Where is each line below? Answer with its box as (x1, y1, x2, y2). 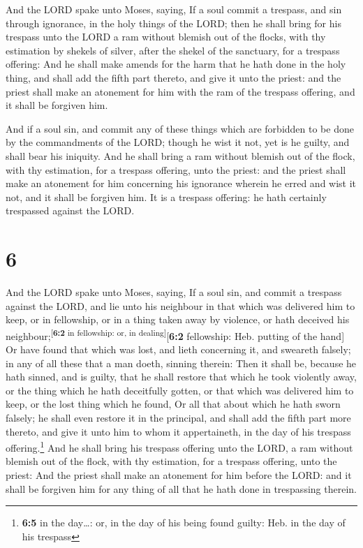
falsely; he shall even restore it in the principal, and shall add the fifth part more (6, 410, 351, 425)
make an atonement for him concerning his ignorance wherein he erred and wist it (6, 176, 357, 191)
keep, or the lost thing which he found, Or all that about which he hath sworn (6, 397, 341, 411)
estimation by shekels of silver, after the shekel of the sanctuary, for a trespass (6, 43, 340, 57)
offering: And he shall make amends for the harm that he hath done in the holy (6, 57, 346, 71)
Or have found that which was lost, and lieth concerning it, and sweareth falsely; (6, 342, 351, 357)
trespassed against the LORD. (6, 203, 135, 218)
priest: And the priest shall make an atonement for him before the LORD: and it (6, 468, 352, 482)
